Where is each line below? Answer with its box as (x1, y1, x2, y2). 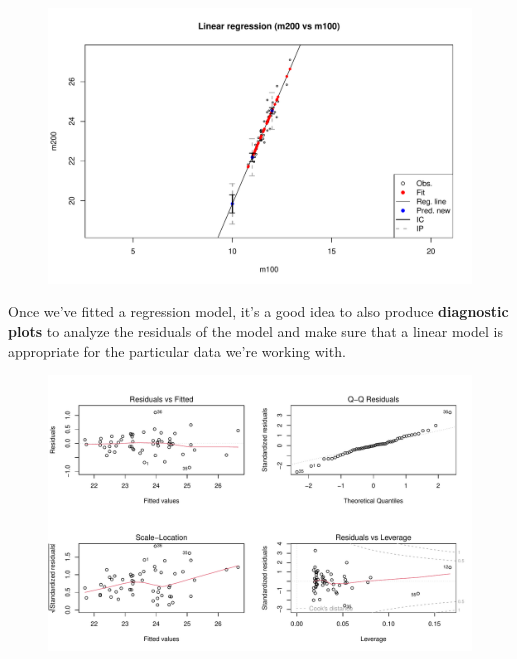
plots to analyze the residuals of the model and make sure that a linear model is (8, 320, 503, 341)
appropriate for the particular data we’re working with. (8, 340, 346, 361)
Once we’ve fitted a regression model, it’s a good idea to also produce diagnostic (8, 301, 509, 322)
